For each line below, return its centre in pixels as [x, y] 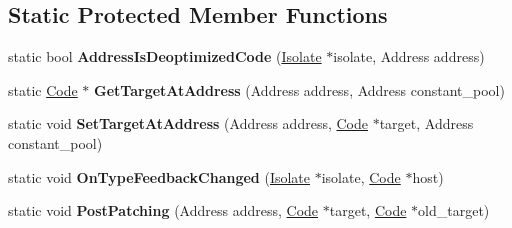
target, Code [368, 210]
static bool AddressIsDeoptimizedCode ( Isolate [165, 56]
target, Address [426, 123]
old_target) [454, 210]
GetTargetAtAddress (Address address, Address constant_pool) [299, 89]
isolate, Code [361, 176]
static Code [43, 89]
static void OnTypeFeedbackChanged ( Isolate [159, 176]
